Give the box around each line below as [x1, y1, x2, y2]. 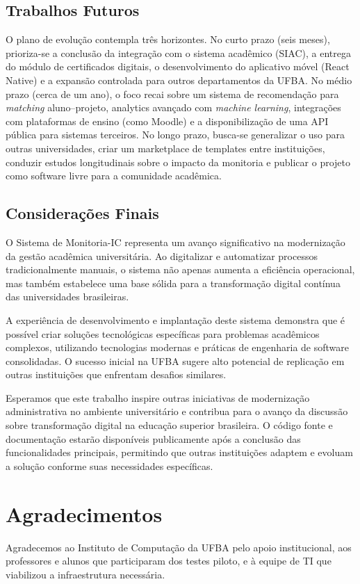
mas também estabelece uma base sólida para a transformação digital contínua [6, 275, 341, 290]
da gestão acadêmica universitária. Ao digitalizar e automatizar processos [6, 248, 318, 263]
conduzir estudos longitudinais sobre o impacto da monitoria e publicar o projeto [6, 154, 350, 169]
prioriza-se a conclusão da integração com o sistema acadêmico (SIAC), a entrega [6, 45, 351, 60]
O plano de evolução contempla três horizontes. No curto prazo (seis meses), [6, 32, 330, 47]
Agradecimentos [6, 499, 163, 528]
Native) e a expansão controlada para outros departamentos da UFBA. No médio [6, 72, 352, 87]
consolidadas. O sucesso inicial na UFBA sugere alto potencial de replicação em [6, 353, 345, 368]
